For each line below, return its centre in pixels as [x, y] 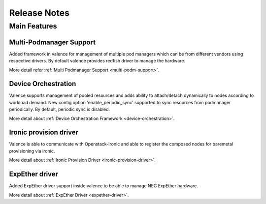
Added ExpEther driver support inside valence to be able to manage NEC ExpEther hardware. [103, 186]
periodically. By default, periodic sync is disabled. [60, 109]
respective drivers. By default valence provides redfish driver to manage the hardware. [97, 61]
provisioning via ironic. [32, 151]
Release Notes [39, 13]
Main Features [33, 26]
